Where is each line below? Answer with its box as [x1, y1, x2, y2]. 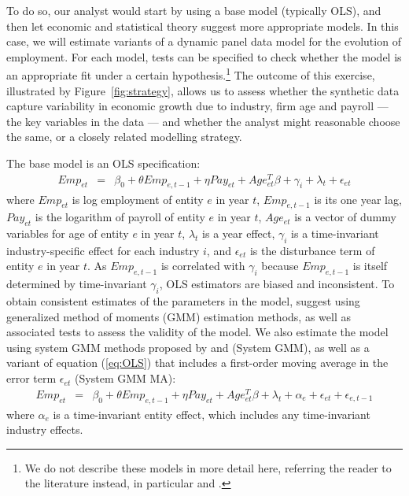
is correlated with [160, 257, 245, 274]
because [261, 257, 299, 274]
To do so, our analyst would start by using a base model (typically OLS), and [6, 2, 381, 18]
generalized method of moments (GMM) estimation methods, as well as [6, 308, 351, 324]
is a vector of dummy [294, 209, 396, 225]
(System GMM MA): [75, 370, 176, 387]
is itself [352, 257, 388, 274]
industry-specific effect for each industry [6, 242, 200, 258]
